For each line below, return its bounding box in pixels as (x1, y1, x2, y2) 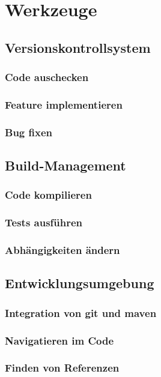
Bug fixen (5, 124, 52, 139)
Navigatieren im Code (5, 333, 114, 348)
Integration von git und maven (5, 305, 157, 320)
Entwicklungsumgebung (5, 274, 154, 292)
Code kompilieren (5, 187, 92, 202)
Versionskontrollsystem (5, 38, 151, 56)
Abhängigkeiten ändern (5, 243, 120, 258)
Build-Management (5, 156, 126, 175)
